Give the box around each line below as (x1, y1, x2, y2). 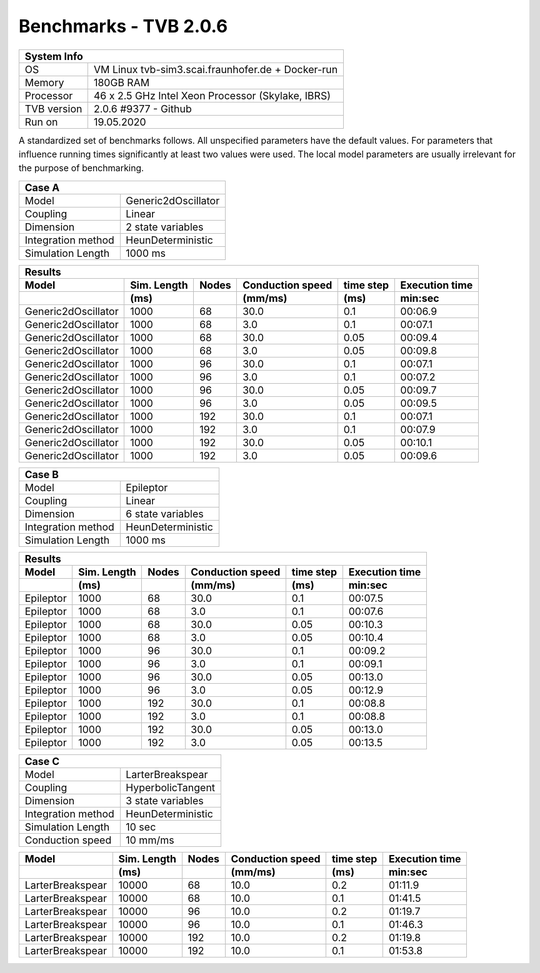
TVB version (24, 101, 83, 115)
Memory (24, 75, 65, 89)
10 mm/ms (125, 833, 175, 847)
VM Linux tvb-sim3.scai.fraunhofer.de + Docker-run (93, 62, 339, 76)
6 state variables (125, 506, 204, 520)
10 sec (125, 820, 157, 834)
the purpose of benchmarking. (18, 162, 145, 174)
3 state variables (125, 793, 204, 807)
